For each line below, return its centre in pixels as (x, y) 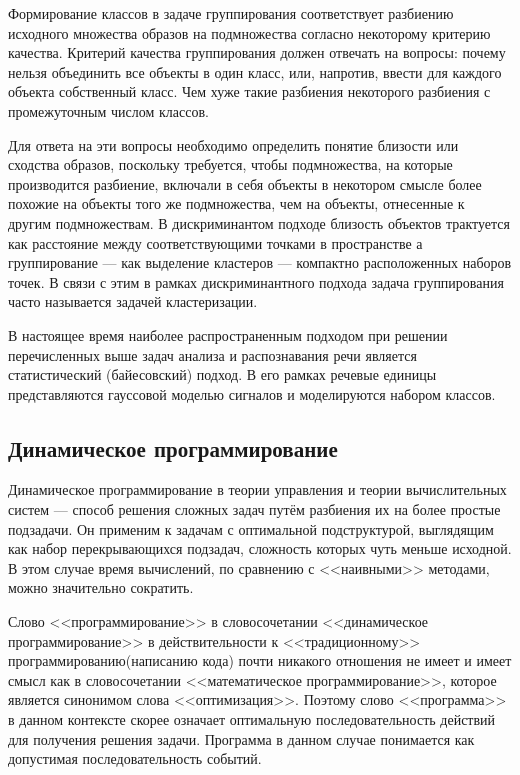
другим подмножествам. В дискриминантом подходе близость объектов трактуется (259, 222)
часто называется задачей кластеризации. (133, 301)
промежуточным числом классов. (108, 110)
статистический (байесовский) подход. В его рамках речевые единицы (222, 374)
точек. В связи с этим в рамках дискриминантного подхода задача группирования (256, 281)
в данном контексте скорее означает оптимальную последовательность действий (252, 719)
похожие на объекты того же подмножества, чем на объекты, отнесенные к (236, 203)
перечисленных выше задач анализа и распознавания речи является (212, 354)
